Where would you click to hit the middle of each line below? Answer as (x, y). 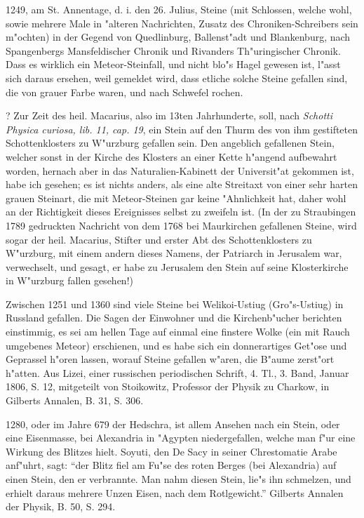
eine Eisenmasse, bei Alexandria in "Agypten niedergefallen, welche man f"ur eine (181, 438)
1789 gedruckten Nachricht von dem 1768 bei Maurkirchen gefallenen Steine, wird (181, 225)
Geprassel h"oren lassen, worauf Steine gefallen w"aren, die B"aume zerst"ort (170, 359)
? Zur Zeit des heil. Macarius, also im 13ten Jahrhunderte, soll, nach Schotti (169, 115)
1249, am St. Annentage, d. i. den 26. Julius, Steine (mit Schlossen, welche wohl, (179, 9)
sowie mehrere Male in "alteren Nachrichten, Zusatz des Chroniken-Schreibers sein (182, 23)
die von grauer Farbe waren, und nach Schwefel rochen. (124, 92)
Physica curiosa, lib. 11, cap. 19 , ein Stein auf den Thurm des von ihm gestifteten (182, 129)
